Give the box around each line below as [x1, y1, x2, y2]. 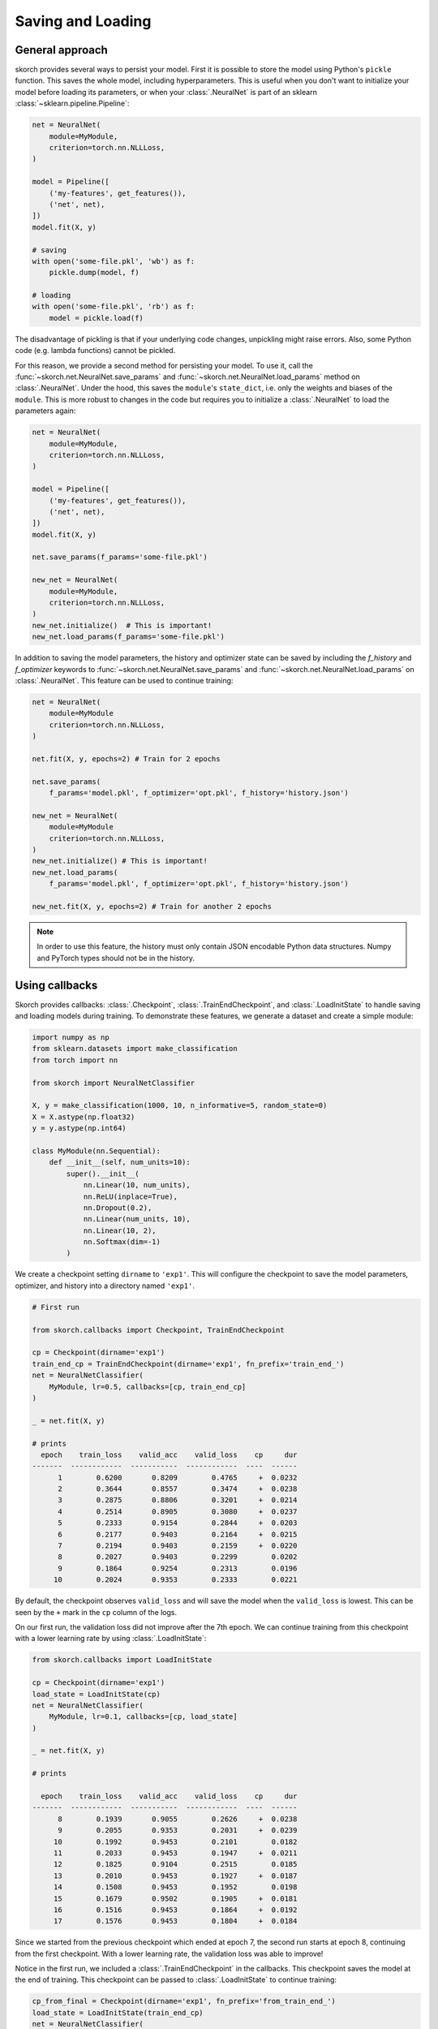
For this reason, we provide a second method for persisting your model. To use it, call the [15, 360, 314, 370]
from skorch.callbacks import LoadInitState [32, 1656, 213, 1665]
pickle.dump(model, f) [49, 268, 140, 278]
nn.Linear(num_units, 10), [83, 1214, 191, 1224]
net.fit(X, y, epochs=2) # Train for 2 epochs [32, 754, 221, 763]
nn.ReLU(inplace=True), [83, 1191, 178, 1201]
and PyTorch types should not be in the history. [36, 953, 195, 963]
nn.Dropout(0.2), [83, 1203, 152, 1213]
